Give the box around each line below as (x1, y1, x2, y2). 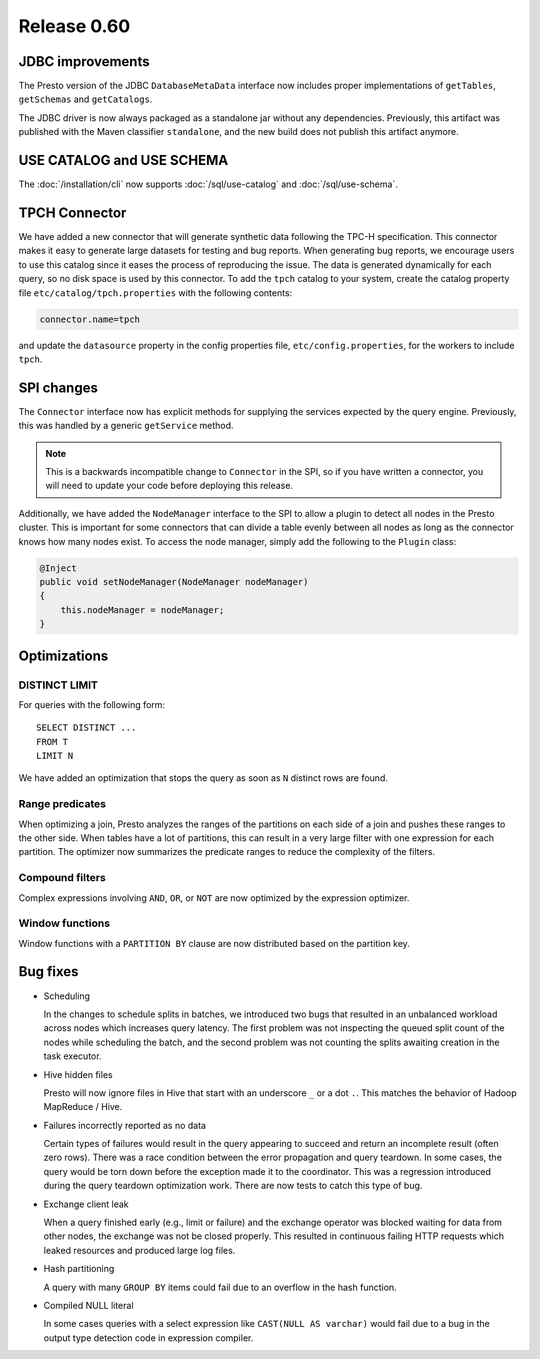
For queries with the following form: (18, 698, 165, 710)
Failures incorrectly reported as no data (43, 1119, 207, 1131)
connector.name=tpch (39, 313, 140, 325)
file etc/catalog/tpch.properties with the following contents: (18, 286, 293, 299)
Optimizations (18, 647, 109, 664)
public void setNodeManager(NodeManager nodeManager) (39, 576, 309, 587)
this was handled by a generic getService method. (18, 420, 234, 432)
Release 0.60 (18, 15, 131, 37)
